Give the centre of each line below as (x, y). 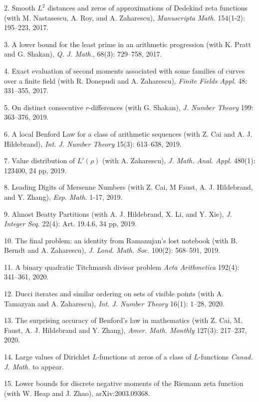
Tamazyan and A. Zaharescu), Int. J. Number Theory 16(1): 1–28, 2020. (114, 303)
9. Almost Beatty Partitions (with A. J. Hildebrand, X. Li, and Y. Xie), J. (118, 214)
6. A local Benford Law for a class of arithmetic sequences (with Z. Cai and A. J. (128, 133)
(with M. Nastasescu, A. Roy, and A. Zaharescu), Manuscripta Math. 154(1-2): (125, 17)
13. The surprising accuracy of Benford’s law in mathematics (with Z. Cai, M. (123, 320)
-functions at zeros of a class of (144, 357)
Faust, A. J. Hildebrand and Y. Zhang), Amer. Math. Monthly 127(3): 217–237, (126, 330)
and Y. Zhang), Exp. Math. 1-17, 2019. (63, 196)
